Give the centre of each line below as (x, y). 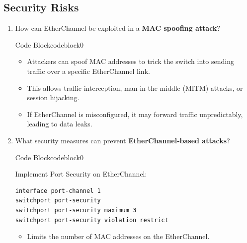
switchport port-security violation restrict (92, 220)
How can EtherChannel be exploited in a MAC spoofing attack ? (118, 28)
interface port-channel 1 (58, 191)
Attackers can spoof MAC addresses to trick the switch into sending (130, 61)
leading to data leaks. (60, 124)
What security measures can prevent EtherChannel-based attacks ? (123, 140)
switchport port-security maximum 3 (76, 210)
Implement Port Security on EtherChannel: (81, 174)
